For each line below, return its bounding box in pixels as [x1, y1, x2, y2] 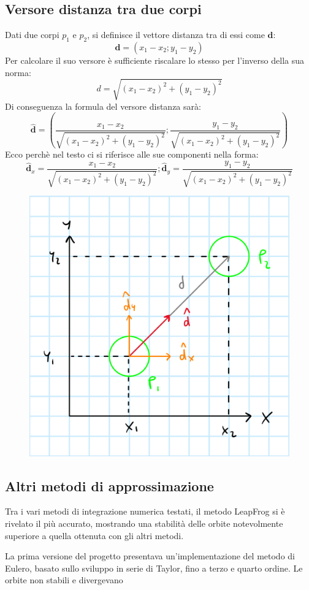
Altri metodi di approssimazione [5, 476, 214, 495]
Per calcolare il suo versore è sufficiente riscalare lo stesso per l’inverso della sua [5, 54, 304, 66]
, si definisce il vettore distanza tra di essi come [87, 28, 265, 41]
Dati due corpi [5, 28, 59, 41]
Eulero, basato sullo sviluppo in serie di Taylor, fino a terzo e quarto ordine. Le [5, 561, 303, 574]
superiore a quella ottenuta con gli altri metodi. [5, 529, 184, 542]
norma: [5, 66, 31, 79]
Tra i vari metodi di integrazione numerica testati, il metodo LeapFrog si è [5, 505, 285, 518]
